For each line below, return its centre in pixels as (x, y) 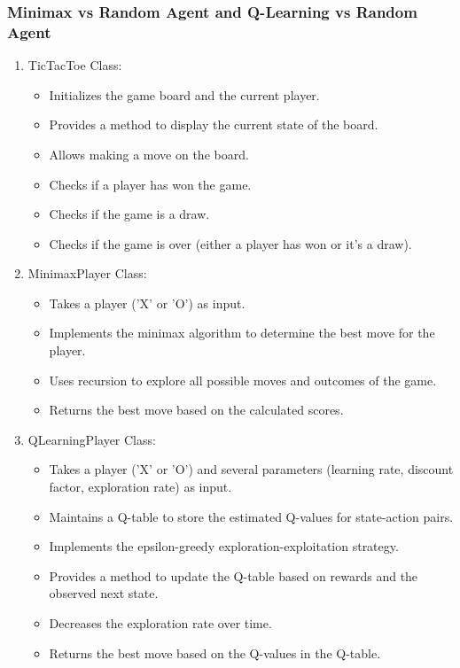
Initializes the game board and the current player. (184, 94)
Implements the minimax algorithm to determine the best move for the (242, 333)
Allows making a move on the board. (149, 154)
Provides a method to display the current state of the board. (214, 124)
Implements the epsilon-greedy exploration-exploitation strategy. (224, 546)
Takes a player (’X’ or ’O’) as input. (147, 303)
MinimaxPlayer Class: (87, 273)
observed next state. (104, 593)
